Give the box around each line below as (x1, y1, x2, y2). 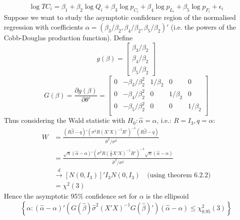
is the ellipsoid (146, 191, 189, 201)
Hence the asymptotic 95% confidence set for (4, 191, 137, 201)
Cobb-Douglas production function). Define (4, 33, 133, 43)
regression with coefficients (4, 22, 83, 32)
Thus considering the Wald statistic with (4, 115, 125, 125)
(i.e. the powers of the (171, 22, 236, 32)
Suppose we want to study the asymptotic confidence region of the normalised (4, 12, 236, 22)
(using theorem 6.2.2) (147, 172, 211, 179)
